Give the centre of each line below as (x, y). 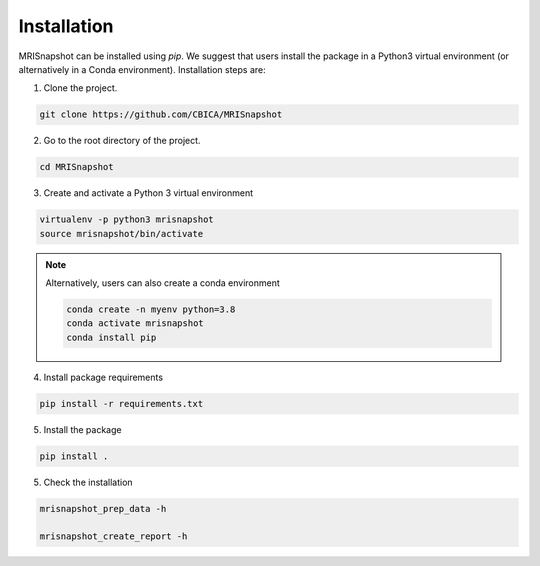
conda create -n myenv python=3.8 (151, 309)
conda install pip (111, 337)
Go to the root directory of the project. (122, 141)
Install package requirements (103, 377)
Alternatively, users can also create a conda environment (162, 283)
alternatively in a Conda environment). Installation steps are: (142, 69)
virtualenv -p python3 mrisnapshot (126, 219)
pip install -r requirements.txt (121, 403)
